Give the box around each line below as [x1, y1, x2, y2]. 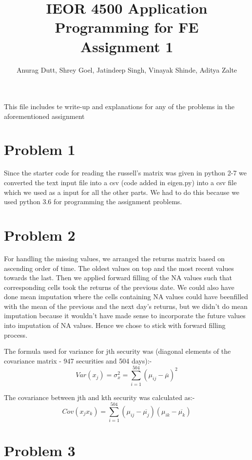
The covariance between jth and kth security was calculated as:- [4, 392, 195, 402]
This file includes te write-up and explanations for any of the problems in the [4, 101, 234, 112]
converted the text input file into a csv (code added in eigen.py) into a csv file [4, 177, 237, 187]
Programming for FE [55, 17, 199, 37]
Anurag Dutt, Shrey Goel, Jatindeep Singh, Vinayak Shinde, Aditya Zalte [16, 64, 237, 75]
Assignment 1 [80, 36, 174, 56]
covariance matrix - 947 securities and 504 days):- [4, 355, 152, 365]
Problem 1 [4, 139, 76, 159]
